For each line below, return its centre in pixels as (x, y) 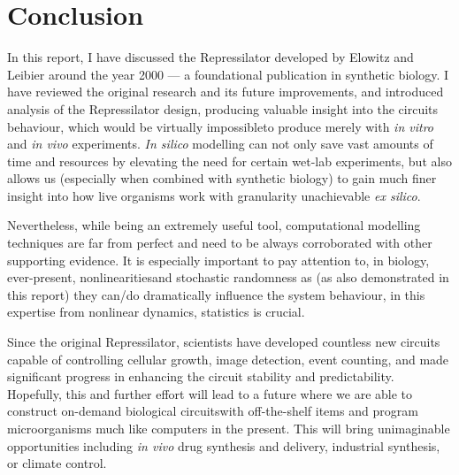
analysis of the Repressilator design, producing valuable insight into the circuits (223, 108)
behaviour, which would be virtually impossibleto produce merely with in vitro (221, 126)
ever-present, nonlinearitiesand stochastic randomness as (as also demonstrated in (228, 277)
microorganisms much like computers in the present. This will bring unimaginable (229, 428)
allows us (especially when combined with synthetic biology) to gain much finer (222, 178)
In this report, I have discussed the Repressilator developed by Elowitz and (210, 57)
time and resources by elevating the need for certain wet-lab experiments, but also (229, 161)
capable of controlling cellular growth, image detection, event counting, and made (228, 359)
